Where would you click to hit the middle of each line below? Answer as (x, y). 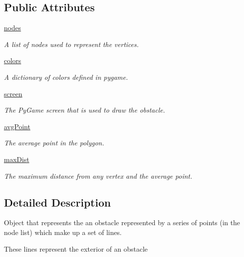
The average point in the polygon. (54, 143)
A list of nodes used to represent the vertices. (72, 44)
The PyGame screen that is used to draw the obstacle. (85, 110)
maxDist (17, 159)
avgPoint (17, 126)
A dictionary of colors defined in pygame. (66, 77)
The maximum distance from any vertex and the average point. (98, 175)
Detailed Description (58, 202)
